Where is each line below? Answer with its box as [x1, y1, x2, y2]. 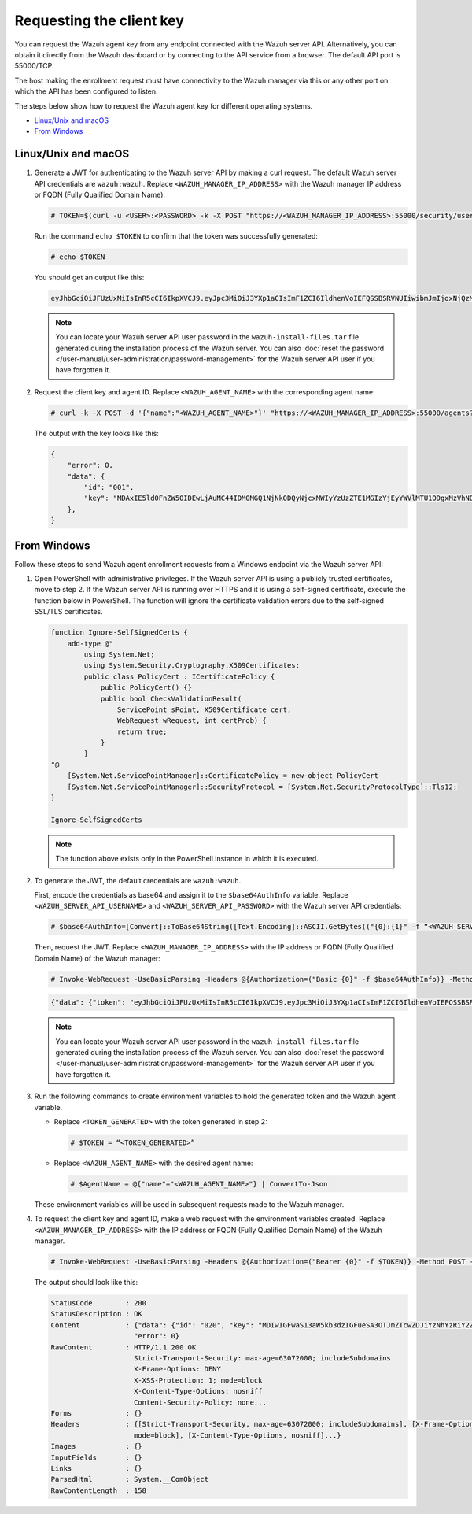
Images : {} [50, 1442, 143, 1451]
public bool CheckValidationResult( [100, 694, 242, 703]
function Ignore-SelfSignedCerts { [50, 628, 188, 637]
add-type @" [67, 639, 114, 648]
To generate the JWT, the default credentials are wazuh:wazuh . [34, 875, 242, 885]
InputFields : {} [50, 1453, 143, 1462]
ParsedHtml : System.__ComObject [50, 1475, 208, 1484]
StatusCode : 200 [50, 1299, 147, 1308]
